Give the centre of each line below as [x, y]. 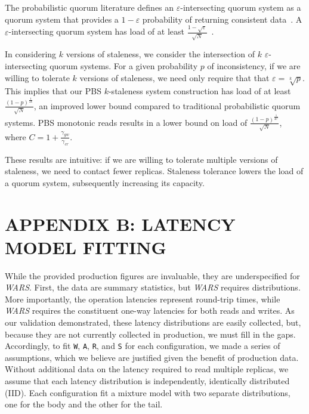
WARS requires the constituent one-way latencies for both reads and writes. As [150, 310]
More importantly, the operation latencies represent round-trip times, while [143, 299]
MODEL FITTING [86, 247]
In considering [31, 54]
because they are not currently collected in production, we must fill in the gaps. [150, 334]
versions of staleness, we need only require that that [174, 77]
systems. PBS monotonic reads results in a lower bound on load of [126, 122]
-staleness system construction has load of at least [200, 91]
